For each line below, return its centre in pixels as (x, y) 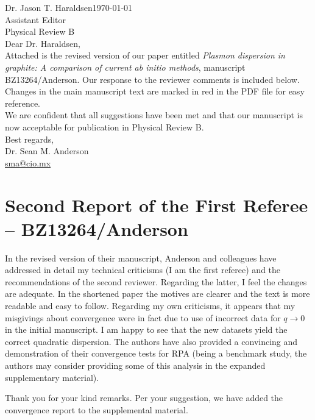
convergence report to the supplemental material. (97, 409)
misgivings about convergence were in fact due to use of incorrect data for (143, 317)
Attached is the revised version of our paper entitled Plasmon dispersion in (145, 55)
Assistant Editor (36, 19)
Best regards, (30, 139)
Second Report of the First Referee (157, 205)
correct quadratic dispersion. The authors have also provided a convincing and (151, 341)
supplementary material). (52, 377)
